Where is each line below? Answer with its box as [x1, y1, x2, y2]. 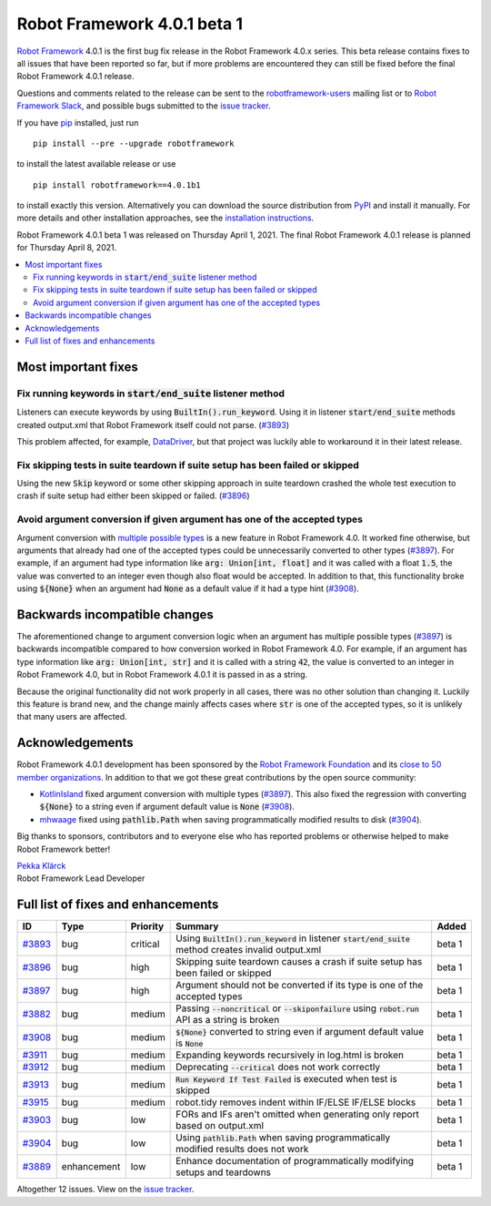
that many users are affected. [16, 711, 127, 722]
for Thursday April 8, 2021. [16, 242, 117, 253]
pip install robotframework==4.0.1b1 [33, 179, 202, 190]
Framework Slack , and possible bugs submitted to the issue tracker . [16, 100, 271, 111]
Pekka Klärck [16, 861, 66, 872]
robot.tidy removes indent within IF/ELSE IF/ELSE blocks [175, 1096, 416, 1109]
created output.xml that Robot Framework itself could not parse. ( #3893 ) [16, 419, 290, 430]
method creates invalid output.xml [175, 944, 322, 956]
